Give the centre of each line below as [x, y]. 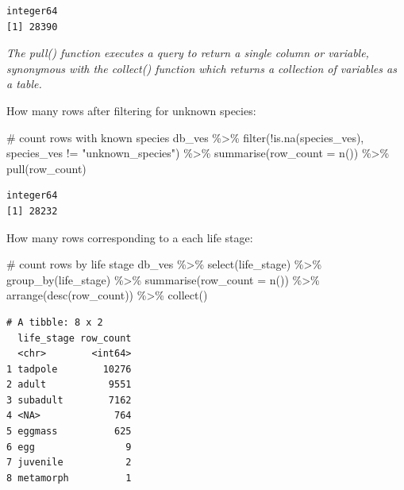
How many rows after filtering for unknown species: [131, 110]
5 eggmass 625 [69, 432]
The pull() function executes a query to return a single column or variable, [188, 53]
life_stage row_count [75, 338]
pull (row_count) [46, 168]
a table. [24, 84]
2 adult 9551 [69, 385]
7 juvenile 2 [69, 463]
